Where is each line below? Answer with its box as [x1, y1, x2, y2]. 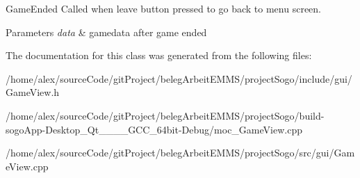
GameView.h [6, 85, 60, 99]
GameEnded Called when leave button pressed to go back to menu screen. [6, 1, 322, 15]
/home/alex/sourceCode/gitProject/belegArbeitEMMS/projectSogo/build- [6, 108, 325, 122]
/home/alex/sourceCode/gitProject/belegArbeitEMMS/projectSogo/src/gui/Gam [6, 145, 355, 160]
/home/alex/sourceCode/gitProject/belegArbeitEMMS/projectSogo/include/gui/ [6, 71, 352, 86]
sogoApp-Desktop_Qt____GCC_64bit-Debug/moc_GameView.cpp [6, 122, 302, 136]
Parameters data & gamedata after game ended [6, 24, 207, 39]
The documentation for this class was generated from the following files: [6, 48, 312, 63]
